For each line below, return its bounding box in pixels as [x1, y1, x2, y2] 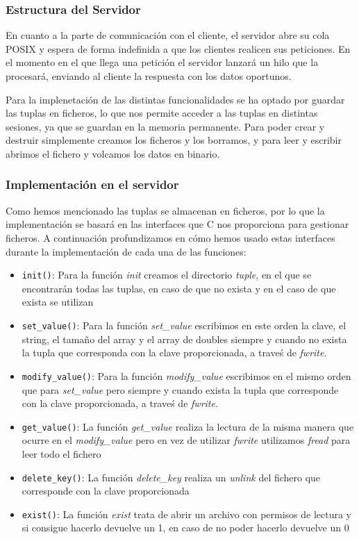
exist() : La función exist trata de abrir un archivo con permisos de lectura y [22, 506, 352, 521]
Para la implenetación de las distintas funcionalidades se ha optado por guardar [6, 92, 345, 106]
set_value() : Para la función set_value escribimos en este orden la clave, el [22, 318, 347, 332]
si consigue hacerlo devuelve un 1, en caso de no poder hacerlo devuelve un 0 [22, 520, 349, 535]
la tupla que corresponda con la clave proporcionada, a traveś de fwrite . [22, 345, 327, 360]
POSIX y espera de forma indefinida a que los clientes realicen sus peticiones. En [6, 41, 351, 56]
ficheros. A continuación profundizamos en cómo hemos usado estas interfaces [6, 230, 335, 244]
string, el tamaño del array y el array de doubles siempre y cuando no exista [22, 331, 347, 346]
